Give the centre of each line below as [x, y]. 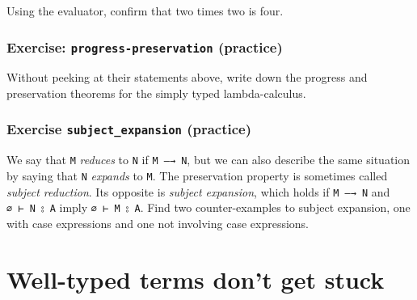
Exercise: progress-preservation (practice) [145, 46]
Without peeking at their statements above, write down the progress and [187, 77]
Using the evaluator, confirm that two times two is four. [145, 11]
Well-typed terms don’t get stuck [196, 279]
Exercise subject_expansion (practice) [129, 129]
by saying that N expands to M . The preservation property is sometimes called [197, 175]
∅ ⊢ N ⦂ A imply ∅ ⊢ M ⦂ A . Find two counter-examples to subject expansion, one [208, 207]
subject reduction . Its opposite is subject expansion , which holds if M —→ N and [198, 191]
